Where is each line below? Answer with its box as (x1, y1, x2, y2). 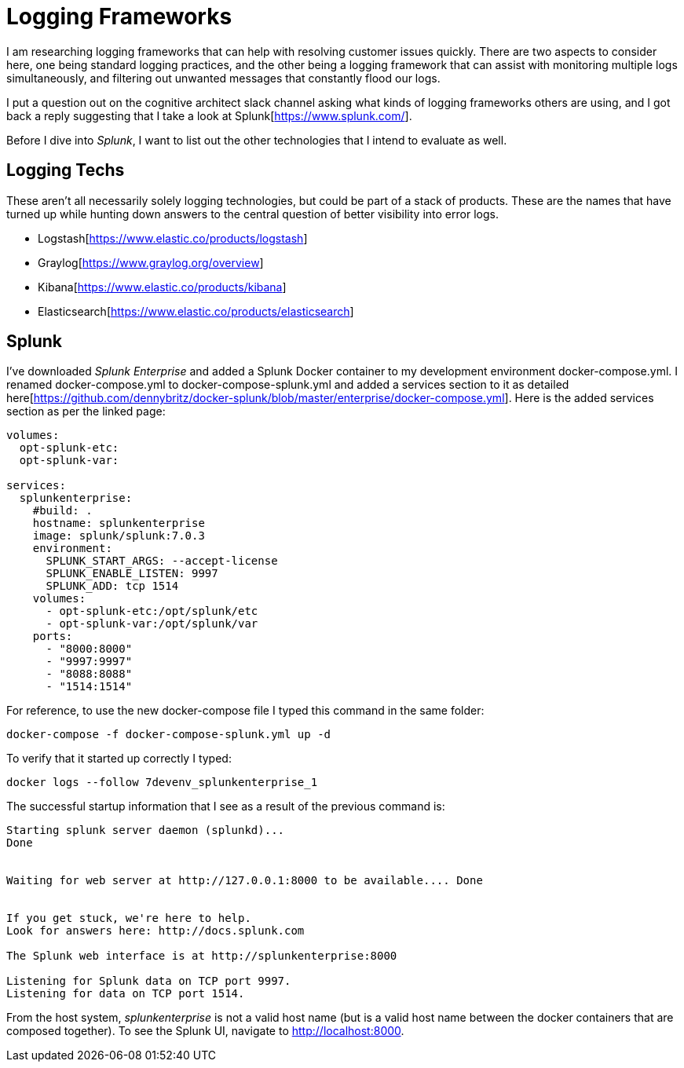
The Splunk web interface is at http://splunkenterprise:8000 (6, 949, 397, 963)
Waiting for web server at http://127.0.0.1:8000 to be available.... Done (6, 874, 483, 887)
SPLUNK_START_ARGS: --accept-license (46, 554, 278, 568)
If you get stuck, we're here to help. (6, 912, 251, 925)
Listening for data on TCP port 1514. (6, 987, 245, 1000)
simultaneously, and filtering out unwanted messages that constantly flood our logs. (6, 71, 441, 85)
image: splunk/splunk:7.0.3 (32, 529, 205, 543)
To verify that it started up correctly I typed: (6, 752, 232, 766)
